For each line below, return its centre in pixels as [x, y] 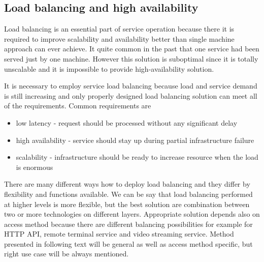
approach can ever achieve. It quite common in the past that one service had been [132, 49]
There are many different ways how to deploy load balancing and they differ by [127, 184]
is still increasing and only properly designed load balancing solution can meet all [131, 95]
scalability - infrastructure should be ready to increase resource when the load [137, 157]
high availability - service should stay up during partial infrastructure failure [135, 140]
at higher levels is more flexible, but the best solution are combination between [127, 204]
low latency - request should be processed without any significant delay [127, 122]
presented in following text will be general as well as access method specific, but [128, 243]
